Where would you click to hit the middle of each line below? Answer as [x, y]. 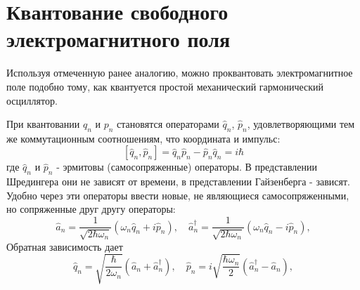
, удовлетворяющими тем [301, 124]
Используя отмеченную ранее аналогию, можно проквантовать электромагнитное [180, 73]
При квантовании [43, 124]
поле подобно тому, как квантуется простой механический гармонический [165, 86]
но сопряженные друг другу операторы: [91, 209]
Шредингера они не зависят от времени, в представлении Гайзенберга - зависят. [178, 182]
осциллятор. [32, 100]
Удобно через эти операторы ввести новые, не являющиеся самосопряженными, [178, 195]
